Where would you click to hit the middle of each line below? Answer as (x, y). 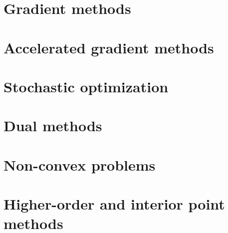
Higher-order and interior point (114, 204)
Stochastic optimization (86, 86)
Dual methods (53, 125)
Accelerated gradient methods (109, 47)
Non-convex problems (80, 164)
